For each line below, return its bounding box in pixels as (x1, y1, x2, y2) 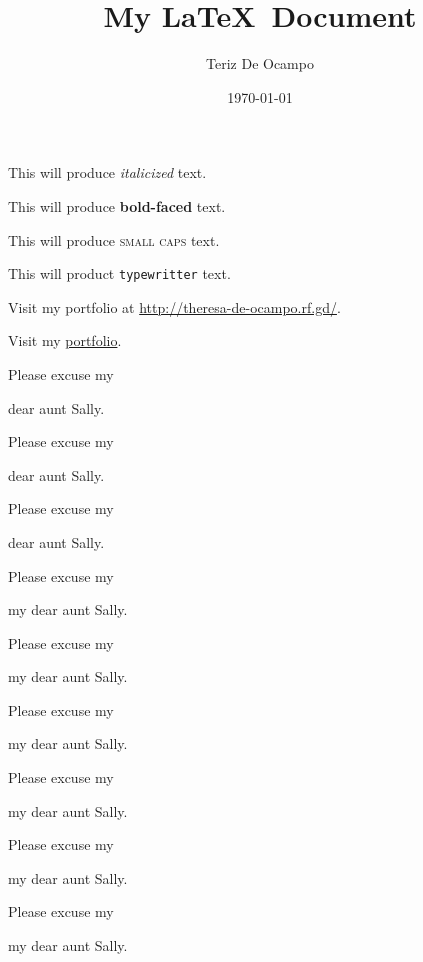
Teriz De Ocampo (206, 53, 314, 74)
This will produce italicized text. (8, 162, 207, 183)
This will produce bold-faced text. (8, 195, 226, 216)
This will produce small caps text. (8, 229, 220, 250)
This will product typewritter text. (8, 263, 231, 284)
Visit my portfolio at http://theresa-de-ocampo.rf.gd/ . (8, 296, 341, 317)
